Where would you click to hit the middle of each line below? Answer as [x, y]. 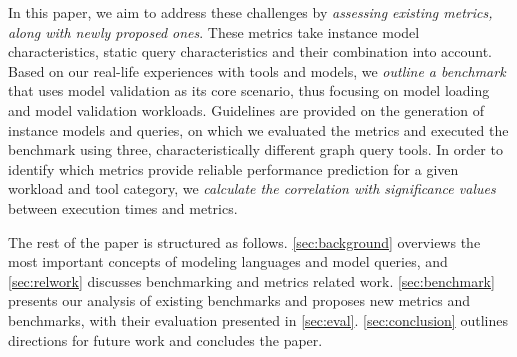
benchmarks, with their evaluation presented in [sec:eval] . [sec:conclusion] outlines [258, 319]
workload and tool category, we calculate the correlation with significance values [252, 188]
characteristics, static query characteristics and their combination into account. [250, 51]
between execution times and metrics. [123, 207]
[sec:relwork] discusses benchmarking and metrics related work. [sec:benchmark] [251, 280]
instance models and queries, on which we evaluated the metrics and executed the [258, 129]
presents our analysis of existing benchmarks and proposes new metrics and [239, 300]
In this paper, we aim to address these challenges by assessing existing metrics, [250, 12]
